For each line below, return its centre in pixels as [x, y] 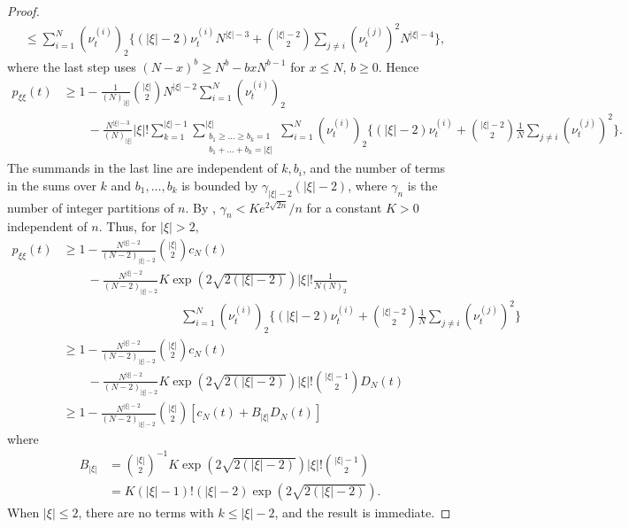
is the [422, 185]
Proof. [23, 11]
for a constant [344, 207]
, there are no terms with [146, 512]
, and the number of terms [374, 168]
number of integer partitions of [91, 207]
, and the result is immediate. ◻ [363, 512]
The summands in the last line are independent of [142, 168]
